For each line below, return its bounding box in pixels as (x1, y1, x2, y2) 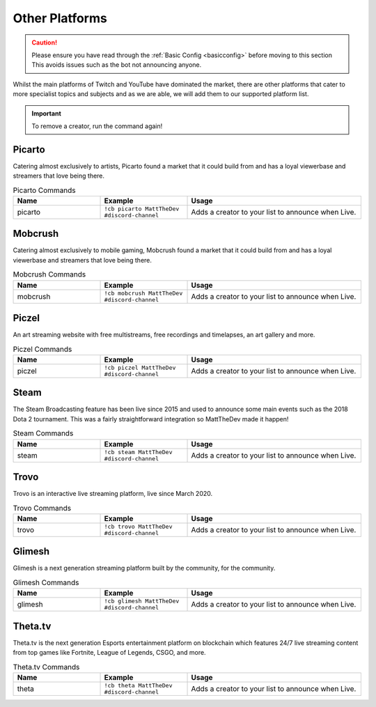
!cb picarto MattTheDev (104, 205, 180, 212)
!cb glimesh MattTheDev (104, 598, 180, 605)
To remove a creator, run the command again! (31, 122, 163, 130)
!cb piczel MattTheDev (104, 364, 176, 371)
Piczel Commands (13, 344, 72, 354)
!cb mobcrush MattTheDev (104, 289, 183, 297)
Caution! (31, 38, 58, 47)
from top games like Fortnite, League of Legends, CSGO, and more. (13, 648, 206, 657)
